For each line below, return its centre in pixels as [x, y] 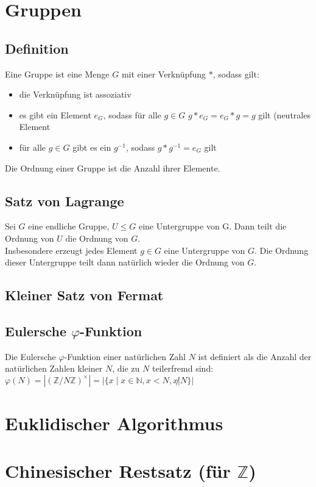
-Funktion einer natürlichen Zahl [125, 356]
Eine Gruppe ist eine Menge [57, 74]
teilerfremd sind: [183, 368]
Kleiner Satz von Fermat [84, 295]
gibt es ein [92, 147]
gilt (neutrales [284, 114]
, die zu [126, 368]
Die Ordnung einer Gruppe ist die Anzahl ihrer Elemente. [113, 168]
